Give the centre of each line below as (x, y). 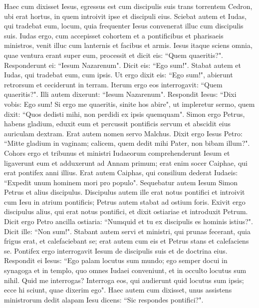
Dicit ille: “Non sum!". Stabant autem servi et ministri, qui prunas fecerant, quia (127, 231)
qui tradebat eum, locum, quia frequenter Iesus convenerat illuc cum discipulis (124, 26)
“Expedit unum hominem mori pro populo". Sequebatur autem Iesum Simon (121, 182)
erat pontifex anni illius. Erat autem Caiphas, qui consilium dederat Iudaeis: (121, 172)
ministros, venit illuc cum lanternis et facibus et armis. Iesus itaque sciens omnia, (128, 45)
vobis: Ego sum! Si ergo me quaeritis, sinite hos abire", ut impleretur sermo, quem (129, 104)
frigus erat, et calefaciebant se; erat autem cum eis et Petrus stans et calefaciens (127, 241)
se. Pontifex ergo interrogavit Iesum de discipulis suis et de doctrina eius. (116, 250)
